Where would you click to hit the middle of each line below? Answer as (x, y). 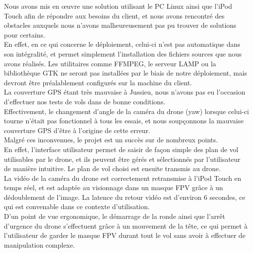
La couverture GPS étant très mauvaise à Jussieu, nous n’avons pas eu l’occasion (125, 92)
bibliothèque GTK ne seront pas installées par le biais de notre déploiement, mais (126, 73)
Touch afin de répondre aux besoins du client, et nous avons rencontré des (114, 15)
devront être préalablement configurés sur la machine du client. (98, 82)
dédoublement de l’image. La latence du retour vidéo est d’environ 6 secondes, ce (125, 197)
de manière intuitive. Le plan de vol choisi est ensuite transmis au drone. (112, 168)
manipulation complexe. (39, 244)
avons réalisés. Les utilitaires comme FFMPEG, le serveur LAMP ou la (110, 63)
